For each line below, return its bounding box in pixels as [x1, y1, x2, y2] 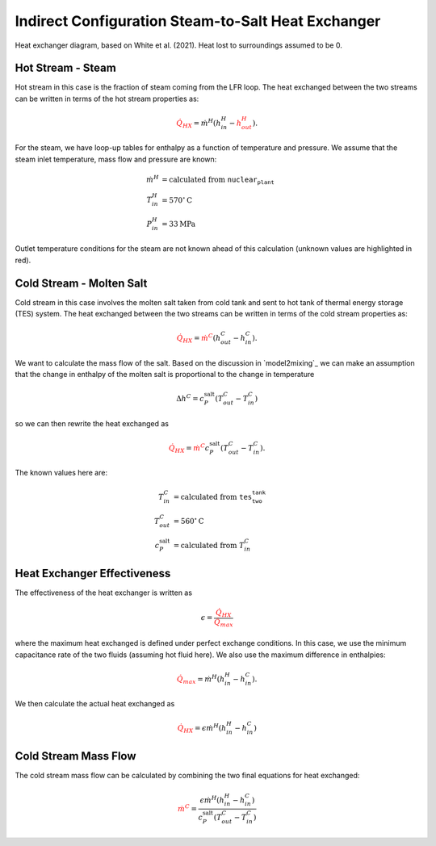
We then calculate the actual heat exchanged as [15, 699, 175, 709]
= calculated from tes [173, 492, 253, 502]
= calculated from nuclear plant [161, 174, 275, 186]
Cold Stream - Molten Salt [15, 276, 148, 290]
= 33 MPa [161, 219, 196, 228]
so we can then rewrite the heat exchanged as [15, 418, 170, 428]
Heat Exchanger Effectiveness [15, 566, 171, 580]
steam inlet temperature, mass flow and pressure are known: [15, 154, 217, 164]
